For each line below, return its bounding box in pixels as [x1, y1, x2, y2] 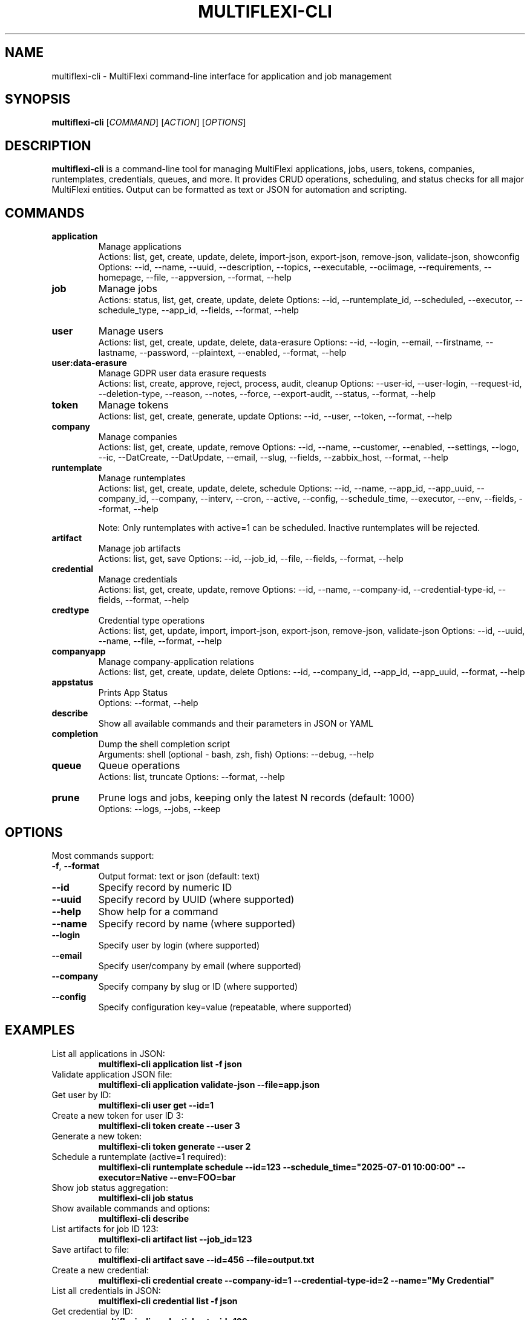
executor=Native [98, 1172, 168, 1182]
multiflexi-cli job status [98, 1192, 194, 1203]
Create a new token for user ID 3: [51, 1110, 184, 1121]
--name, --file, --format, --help [98, 636, 222, 647]
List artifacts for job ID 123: [51, 1223, 159, 1234]
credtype [51, 605, 90, 616]
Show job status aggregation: [51, 1182, 168, 1193]
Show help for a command [98, 905, 218, 918]
